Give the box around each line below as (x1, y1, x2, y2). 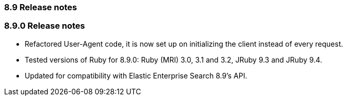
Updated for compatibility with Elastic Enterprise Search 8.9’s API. (25, 71, 247, 80)
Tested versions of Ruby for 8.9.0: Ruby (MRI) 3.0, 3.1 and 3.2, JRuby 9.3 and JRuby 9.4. (25, 55, 322, 64)
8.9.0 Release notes (4, 21, 85, 31)
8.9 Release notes (4, 2, 77, 12)
